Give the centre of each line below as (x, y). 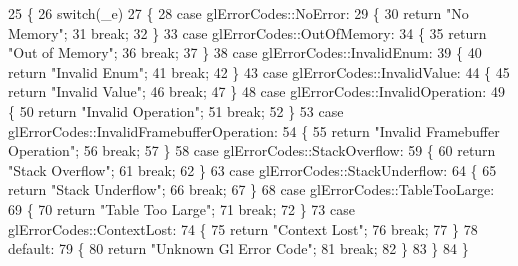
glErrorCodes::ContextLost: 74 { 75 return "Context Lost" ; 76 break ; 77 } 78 (243, 228)
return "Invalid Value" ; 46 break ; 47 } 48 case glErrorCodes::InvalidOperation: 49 (256, 91)
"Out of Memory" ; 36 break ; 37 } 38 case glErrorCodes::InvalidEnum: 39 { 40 (245, 52)
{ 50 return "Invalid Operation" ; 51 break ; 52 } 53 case (176, 110)
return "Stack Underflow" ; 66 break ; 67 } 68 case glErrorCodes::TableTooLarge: (251, 189)
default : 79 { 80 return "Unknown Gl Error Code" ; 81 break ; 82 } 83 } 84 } (238, 248)
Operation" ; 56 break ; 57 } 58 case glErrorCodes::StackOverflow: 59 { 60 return (252, 150)
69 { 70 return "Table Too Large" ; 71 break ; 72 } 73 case (181, 208)
